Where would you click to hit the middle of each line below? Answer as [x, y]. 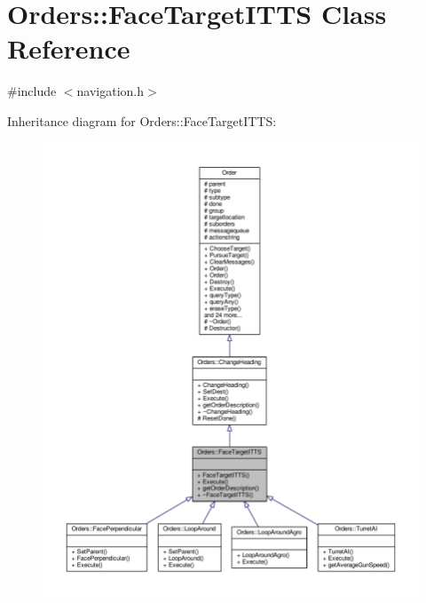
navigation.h [110, 91]
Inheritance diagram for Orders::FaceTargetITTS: [142, 120]
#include [32, 91]
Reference [69, 48]
